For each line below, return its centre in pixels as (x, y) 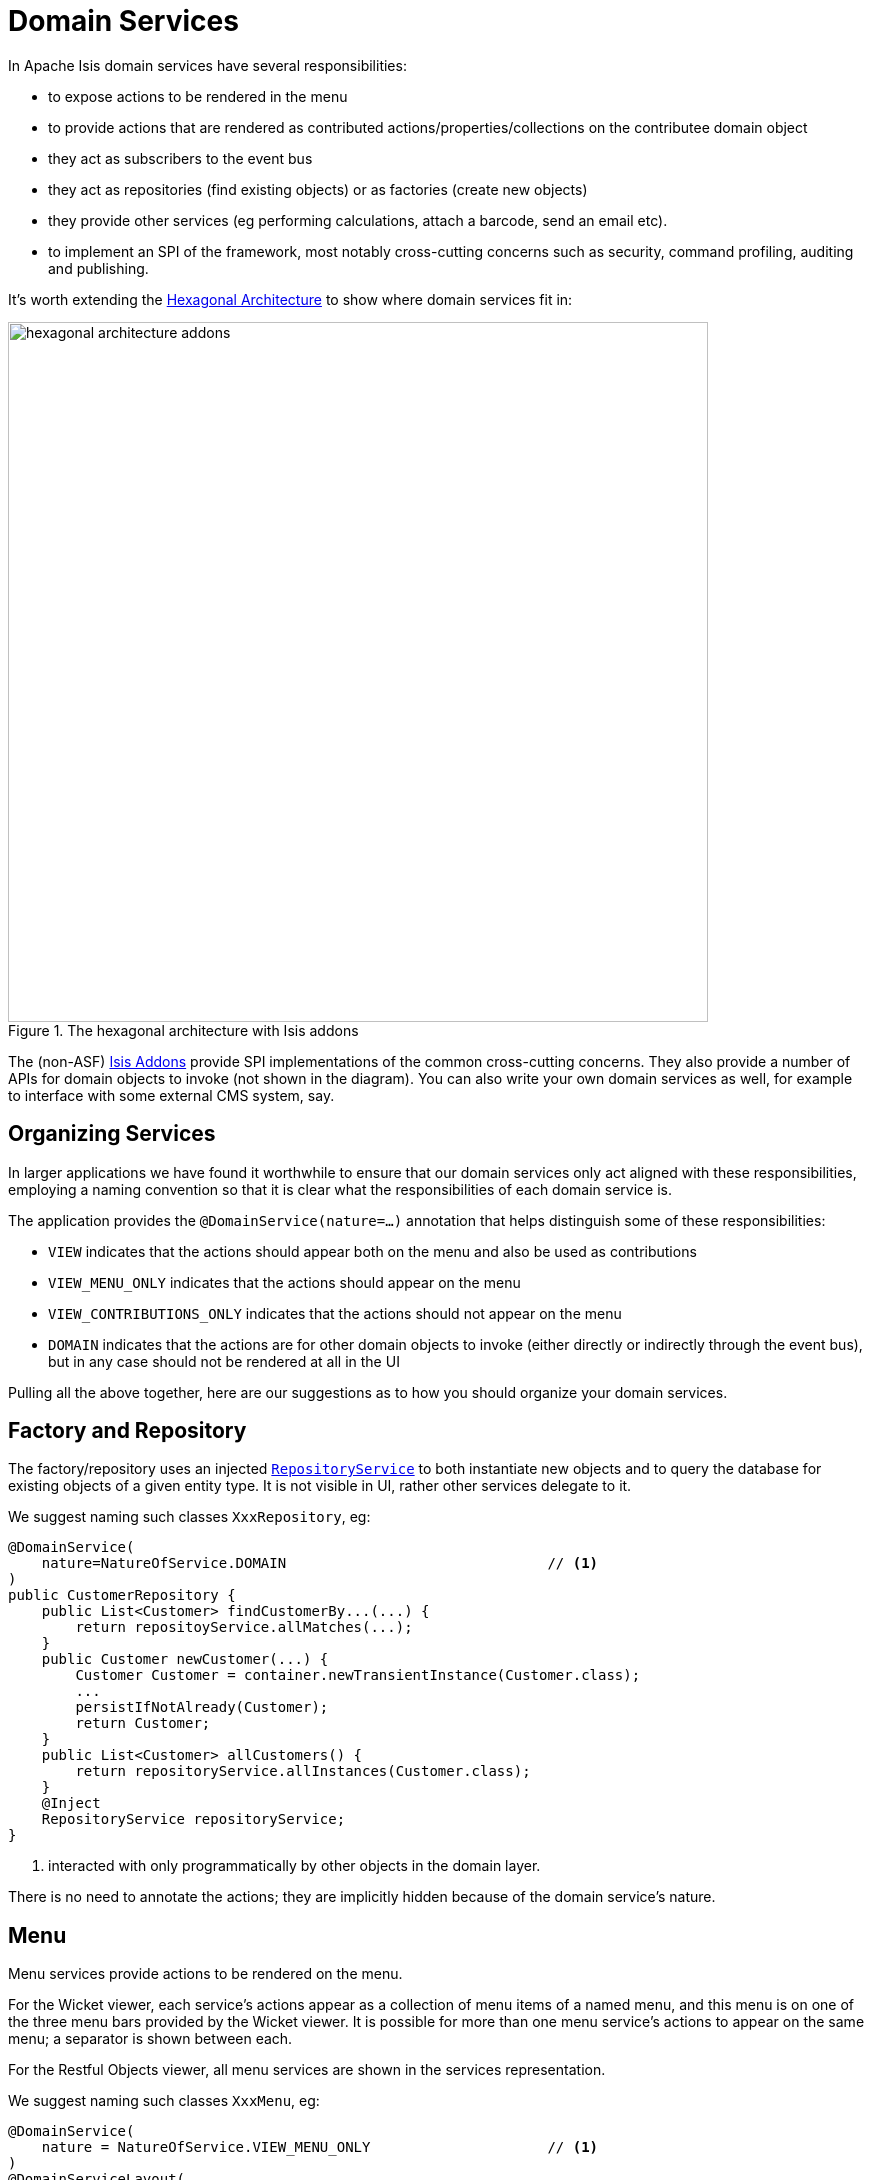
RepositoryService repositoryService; (193, 1819)
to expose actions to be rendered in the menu (198, 96)
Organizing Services (112, 1134)
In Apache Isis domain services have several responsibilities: (207, 65)
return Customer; (143, 1723)
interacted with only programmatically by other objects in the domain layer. (294, 1866)
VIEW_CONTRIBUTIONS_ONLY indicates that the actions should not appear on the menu (335, 1313)
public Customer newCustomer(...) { (185, 1659)
